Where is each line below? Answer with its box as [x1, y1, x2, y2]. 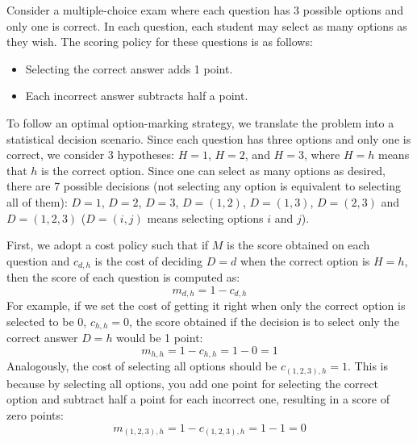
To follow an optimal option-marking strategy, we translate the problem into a [6, 114, 394, 131]
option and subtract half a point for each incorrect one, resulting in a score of [6, 391, 390, 407]
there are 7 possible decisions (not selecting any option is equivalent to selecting [6, 178, 402, 194]
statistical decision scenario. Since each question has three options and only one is [6, 130, 411, 147]
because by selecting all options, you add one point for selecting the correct [6, 374, 378, 391]
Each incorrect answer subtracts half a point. [25, 87, 248, 104]
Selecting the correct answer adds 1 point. [25, 60, 233, 77]
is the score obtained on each [227, 236, 370, 253]
